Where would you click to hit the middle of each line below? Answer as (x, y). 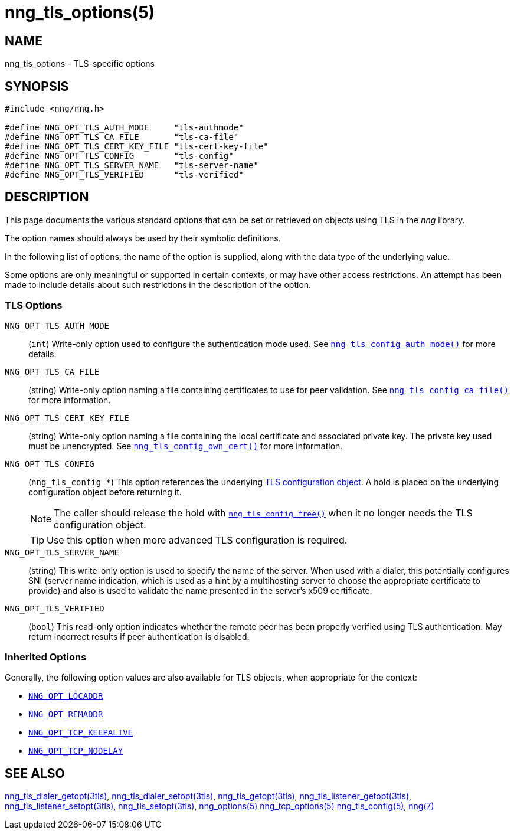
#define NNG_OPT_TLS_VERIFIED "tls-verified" (124, 175)
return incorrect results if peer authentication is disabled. (139, 636)
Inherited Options (46, 657)
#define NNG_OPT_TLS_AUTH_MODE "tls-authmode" (124, 128)
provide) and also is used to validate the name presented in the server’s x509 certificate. (200, 590)
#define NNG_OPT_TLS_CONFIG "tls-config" (119, 156)
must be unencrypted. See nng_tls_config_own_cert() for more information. (186, 446)
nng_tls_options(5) (80, 12)
